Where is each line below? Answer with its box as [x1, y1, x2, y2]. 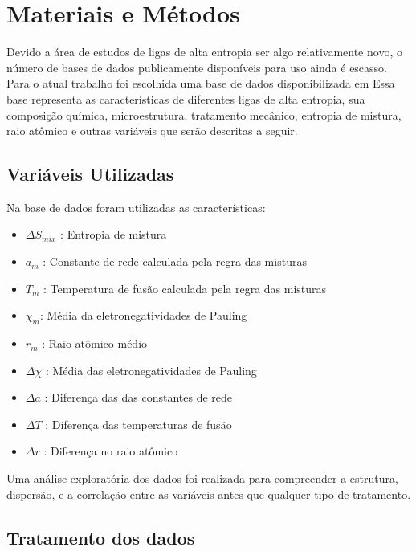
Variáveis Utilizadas [6, 161, 174, 186]
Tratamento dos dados [6, 524, 195, 549]
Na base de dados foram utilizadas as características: [6, 198, 266, 215]
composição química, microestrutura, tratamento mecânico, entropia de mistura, [6, 106, 402, 123]
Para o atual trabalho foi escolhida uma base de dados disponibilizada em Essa [6, 75, 395, 92]
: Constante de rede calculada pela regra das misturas [43, 253, 307, 270]
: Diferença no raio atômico [43, 443, 178, 459]
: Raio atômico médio [42, 335, 148, 352]
